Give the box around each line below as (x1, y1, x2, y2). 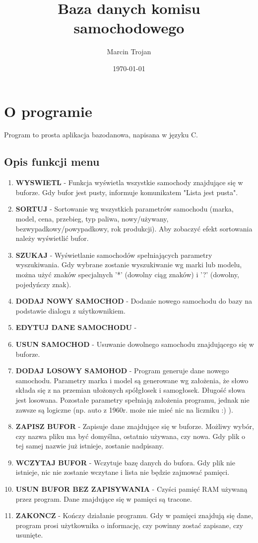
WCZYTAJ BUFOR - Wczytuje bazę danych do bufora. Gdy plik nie (15, 457, 235, 467)
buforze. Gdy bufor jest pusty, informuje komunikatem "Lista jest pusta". (15, 187, 238, 197)
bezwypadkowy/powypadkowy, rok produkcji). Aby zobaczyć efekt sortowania (15, 223, 253, 233)
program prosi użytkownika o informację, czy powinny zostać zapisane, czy (15, 520, 243, 530)
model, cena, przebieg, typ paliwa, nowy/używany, (15, 214, 169, 224)
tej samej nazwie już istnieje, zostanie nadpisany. (15, 440, 164, 451)
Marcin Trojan (107, 46, 151, 57)
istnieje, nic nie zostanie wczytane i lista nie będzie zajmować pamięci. (15, 467, 230, 477)
